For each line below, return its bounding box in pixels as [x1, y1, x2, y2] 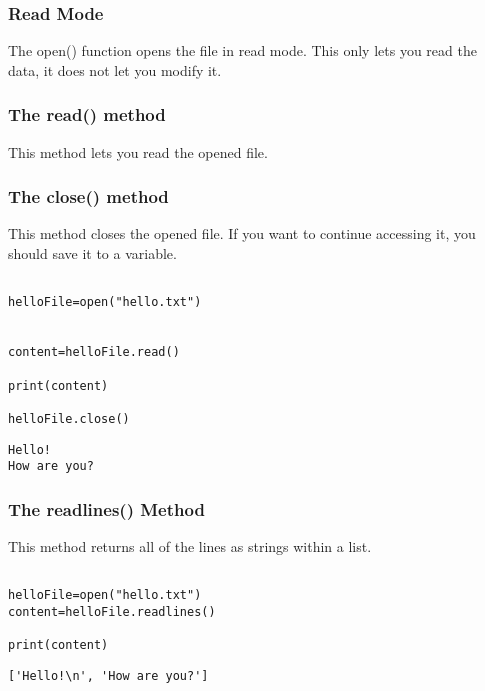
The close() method [8, 184, 169, 209]
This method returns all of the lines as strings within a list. [8, 536, 372, 557]
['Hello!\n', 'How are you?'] [8, 668, 209, 683]
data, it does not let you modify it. [8, 59, 222, 80]
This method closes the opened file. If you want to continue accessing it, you [8, 223, 476, 244]
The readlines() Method [8, 496, 205, 521]
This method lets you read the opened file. [8, 141, 268, 162]
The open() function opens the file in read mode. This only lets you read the [8, 40, 477, 61]
